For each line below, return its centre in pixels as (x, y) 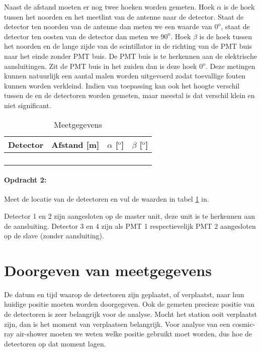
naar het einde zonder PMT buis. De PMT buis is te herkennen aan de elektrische (131, 56)
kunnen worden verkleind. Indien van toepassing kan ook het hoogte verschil (122, 85)
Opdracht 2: (25, 180)
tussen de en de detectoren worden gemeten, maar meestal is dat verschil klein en (129, 95)
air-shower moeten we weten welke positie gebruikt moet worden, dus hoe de (134, 334)
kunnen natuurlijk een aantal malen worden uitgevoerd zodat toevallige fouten (125, 76)
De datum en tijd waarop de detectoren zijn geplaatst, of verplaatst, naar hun (124, 294)
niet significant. (28, 105)
